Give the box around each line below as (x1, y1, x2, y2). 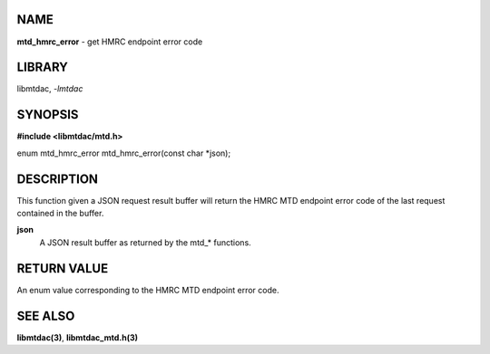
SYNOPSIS (16, 107, 79, 122)
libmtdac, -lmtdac (16, 83, 83, 94)
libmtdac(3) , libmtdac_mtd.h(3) (16, 331, 139, 343)
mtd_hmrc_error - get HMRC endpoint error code (16, 36, 203, 47)
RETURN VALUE (16, 261, 109, 276)
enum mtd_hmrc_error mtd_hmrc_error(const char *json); (16, 148, 231, 158)
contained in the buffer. (16, 208, 104, 219)
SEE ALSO (16, 308, 75, 323)
